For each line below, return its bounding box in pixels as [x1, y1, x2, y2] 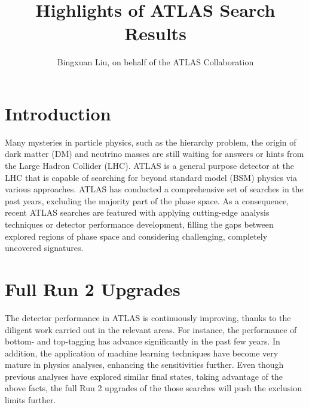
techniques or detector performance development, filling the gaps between [5, 218, 274, 230]
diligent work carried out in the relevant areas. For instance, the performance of [5, 323, 297, 336]
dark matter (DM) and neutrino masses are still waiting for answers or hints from [5, 147, 304, 160]
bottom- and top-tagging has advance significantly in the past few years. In [5, 335, 280, 347]
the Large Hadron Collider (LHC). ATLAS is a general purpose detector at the [5, 159, 294, 172]
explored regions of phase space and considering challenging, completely [5, 229, 268, 242]
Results [124, 21, 186, 46]
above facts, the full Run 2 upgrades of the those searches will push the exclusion [5, 382, 302, 394]
